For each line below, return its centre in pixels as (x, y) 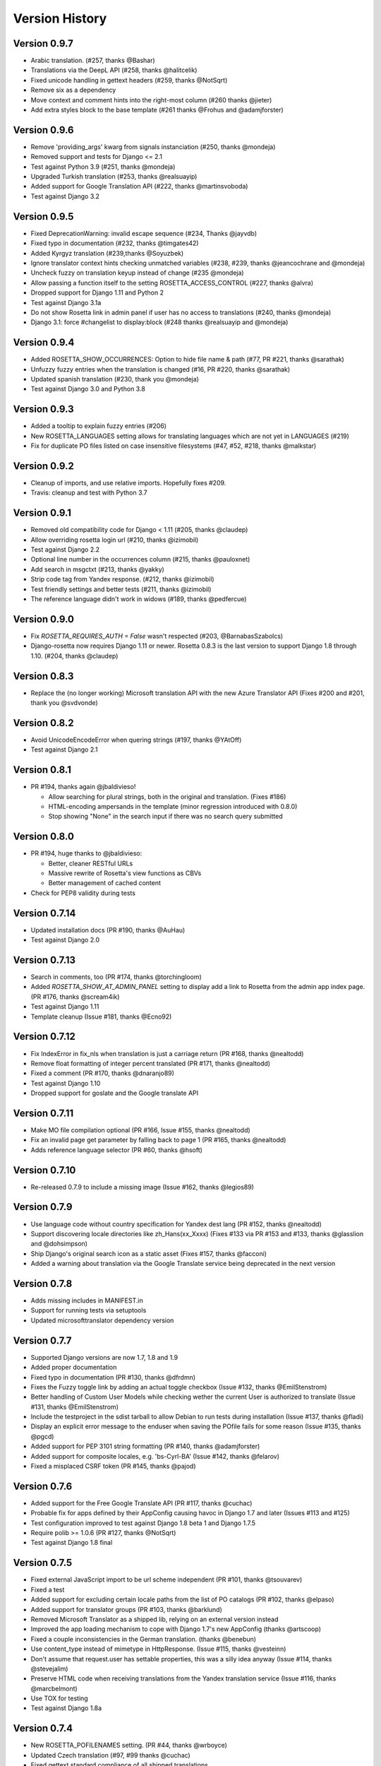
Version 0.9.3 (43, 409)
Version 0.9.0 (43, 619)
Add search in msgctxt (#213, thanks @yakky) (98, 569)
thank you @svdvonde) (64, 702)
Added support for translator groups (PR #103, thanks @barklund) (126, 1609)
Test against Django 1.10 (66, 1083)
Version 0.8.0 (43, 837)
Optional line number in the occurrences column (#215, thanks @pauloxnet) (140, 559)
